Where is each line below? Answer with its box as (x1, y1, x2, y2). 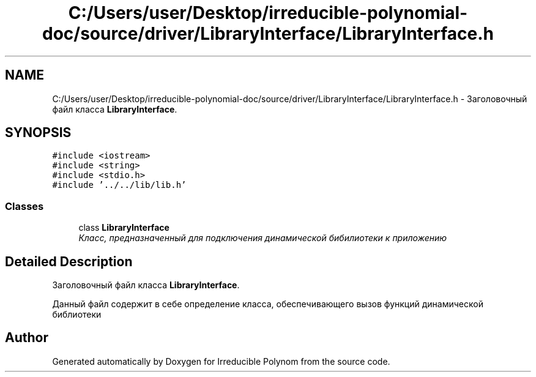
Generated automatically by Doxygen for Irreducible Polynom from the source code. (52, 356, 390, 367)
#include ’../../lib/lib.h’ (52, 180, 187, 190)
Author (5, 330, 48, 346)
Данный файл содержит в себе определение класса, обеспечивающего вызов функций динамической (52, 299, 483, 310)
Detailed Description (5, 253, 133, 269)
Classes (5, 200, 44, 212)
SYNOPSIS (5, 125, 72, 141)
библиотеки (52, 309, 102, 320)
